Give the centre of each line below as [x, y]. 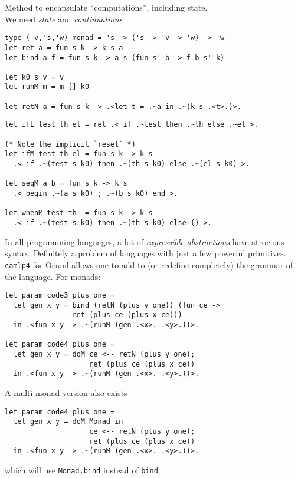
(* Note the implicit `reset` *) [70, 144]
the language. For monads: [53, 276]
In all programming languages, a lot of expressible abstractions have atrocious [145, 241]
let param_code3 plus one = [60, 296]
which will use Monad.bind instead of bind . [83, 469]
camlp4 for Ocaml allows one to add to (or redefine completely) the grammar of [149, 264]
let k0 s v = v [35, 77]
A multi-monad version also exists [66, 393]
